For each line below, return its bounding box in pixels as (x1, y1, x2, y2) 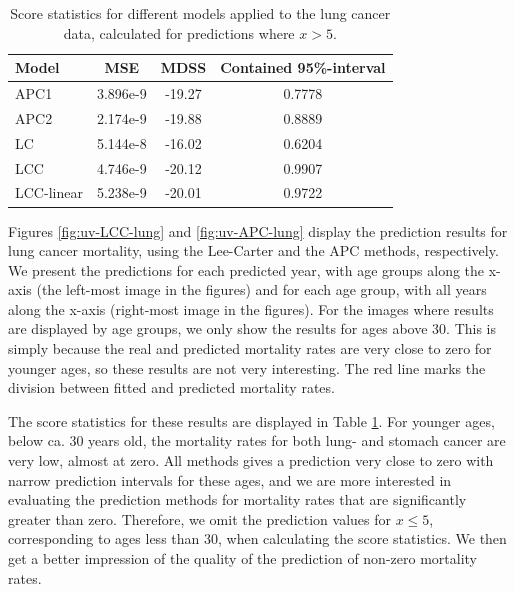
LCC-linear (15, 182, 83, 203)
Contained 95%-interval (220, 57, 386, 78)
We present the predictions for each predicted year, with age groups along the (8, 259, 485, 280)
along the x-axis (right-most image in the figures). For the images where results (8, 298, 494, 319)
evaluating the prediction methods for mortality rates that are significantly (8, 489, 467, 510)
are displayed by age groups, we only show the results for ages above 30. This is (8, 318, 496, 339)
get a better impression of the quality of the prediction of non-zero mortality (8, 548, 477, 568)
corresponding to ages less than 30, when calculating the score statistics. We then (8, 528, 507, 549)
